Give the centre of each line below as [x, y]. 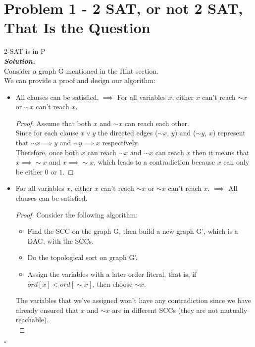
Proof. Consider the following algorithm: [77, 214]
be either [29, 171]
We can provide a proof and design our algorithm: [80, 80]
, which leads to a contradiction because [154, 162]
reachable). [32, 320]
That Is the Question [77, 27]
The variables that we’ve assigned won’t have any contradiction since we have [133, 300]
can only [236, 162]
